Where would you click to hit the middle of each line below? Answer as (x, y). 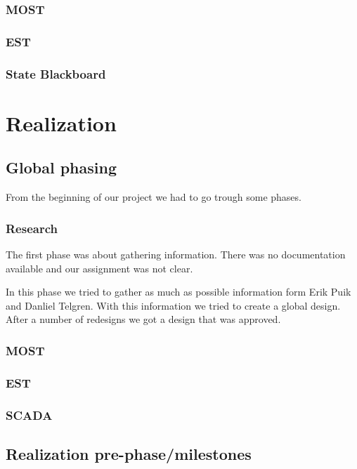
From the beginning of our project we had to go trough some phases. (154, 197)
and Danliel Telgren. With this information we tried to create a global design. (173, 305)
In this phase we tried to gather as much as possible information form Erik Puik (178, 292)
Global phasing (61, 167)
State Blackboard (56, 73)
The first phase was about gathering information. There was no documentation (176, 254)
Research (32, 228)
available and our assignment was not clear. (99, 268)
